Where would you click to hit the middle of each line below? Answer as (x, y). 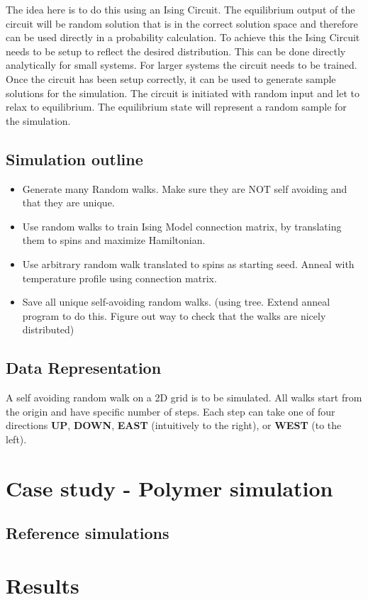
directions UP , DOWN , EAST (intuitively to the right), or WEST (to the (174, 425)
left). (16, 439)
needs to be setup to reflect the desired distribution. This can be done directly (176, 51)
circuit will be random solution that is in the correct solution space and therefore (182, 23)
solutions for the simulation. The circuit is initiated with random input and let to (183, 93)
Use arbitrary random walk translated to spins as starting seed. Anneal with (188, 263)
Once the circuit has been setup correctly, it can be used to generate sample (171, 78)
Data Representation (84, 368)
